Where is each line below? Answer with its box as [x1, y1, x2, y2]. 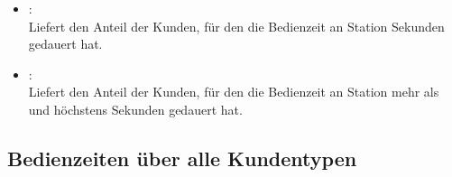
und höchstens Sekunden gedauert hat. [28, 99, 243, 118]
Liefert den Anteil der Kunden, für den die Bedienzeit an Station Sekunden [28, 16, 445, 35]
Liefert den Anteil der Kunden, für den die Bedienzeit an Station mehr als [28, 82, 439, 101]
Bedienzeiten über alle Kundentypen [7, 144, 357, 172]
